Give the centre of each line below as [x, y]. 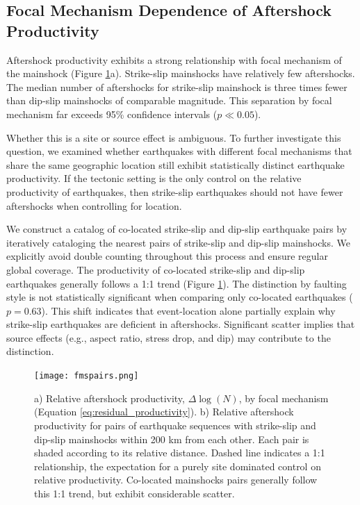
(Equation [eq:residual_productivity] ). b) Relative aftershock [164, 412]
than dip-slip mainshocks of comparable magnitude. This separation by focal [169, 100]
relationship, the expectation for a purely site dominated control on [178, 466]
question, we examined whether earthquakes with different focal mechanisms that [179, 151]
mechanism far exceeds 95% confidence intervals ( [112, 114]
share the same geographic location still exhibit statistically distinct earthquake [175, 164]
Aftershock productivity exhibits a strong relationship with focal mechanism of [174, 59]
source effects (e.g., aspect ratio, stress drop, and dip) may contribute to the [169, 337]
